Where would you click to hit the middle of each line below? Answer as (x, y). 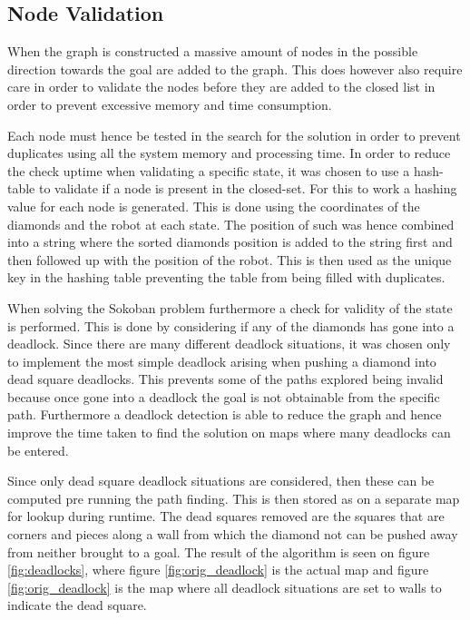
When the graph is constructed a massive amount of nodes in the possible (213, 51)
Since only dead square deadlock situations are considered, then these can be (221, 481)
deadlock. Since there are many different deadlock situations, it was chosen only (229, 344)
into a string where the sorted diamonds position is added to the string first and (230, 242)
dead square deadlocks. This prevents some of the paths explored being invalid (225, 379)
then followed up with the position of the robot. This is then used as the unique (230, 259)
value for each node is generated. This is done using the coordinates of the (214, 206)
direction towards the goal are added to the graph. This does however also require (235, 69)
